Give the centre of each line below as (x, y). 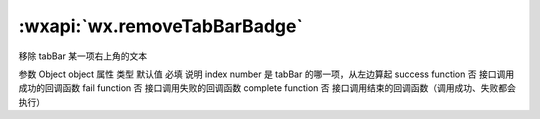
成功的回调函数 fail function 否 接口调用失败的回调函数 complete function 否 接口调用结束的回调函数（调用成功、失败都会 (267, 88)
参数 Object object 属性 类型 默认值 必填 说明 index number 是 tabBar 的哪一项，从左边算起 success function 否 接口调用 (266, 74)
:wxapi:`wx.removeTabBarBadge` (161, 26)
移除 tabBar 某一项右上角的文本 (83, 56)
